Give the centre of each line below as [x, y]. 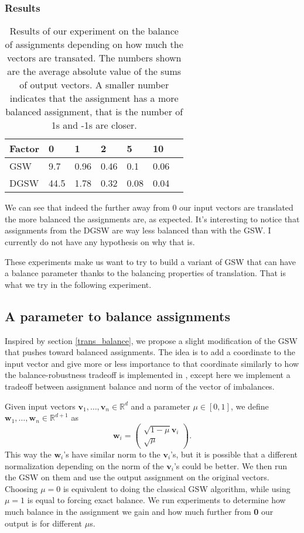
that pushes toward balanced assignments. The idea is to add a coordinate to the [150, 352]
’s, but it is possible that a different [234, 454]
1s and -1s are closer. [94, 125]
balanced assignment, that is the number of [94, 112]
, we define [250, 406]
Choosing [21, 488]
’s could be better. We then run [230, 465]
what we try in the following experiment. [78, 284]
